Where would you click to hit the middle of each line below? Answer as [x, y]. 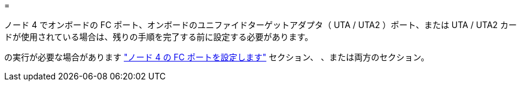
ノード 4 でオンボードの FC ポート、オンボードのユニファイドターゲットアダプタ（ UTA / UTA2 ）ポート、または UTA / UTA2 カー [261, 25]
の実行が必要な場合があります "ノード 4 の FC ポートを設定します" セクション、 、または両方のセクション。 [217, 57]
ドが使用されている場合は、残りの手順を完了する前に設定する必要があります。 [159, 37]
